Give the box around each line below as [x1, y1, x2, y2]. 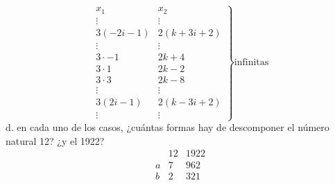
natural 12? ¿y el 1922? [6, 133, 105, 148]
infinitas [234, 58, 269, 68]
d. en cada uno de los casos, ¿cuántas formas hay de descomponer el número [6, 120, 329, 134]
